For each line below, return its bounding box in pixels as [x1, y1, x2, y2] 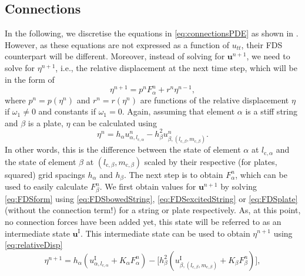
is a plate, [28, 116, 63, 129]
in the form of [5, 73, 55, 85]
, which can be [235, 168, 287, 180]
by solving [220, 180, 257, 193]
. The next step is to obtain [123, 168, 223, 180]
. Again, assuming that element [122, 105, 235, 117]
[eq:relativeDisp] [5, 238, 63, 251]
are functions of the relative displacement [140, 93, 289, 106]
